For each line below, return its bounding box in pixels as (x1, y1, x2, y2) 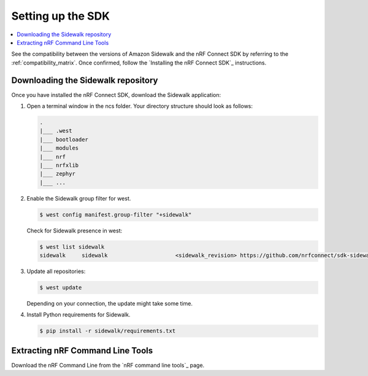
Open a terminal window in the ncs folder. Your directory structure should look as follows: (26, 102, 253, 110)
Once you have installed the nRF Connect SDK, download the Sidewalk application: (11, 91, 221, 98)
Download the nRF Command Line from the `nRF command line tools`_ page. (11, 361, 205, 369)
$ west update (39, 284, 82, 291)
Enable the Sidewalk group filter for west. (26, 194, 131, 202)
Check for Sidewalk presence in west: (26, 227, 123, 234)
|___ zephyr (39, 171, 76, 177)
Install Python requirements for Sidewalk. (26, 311, 131, 318)
